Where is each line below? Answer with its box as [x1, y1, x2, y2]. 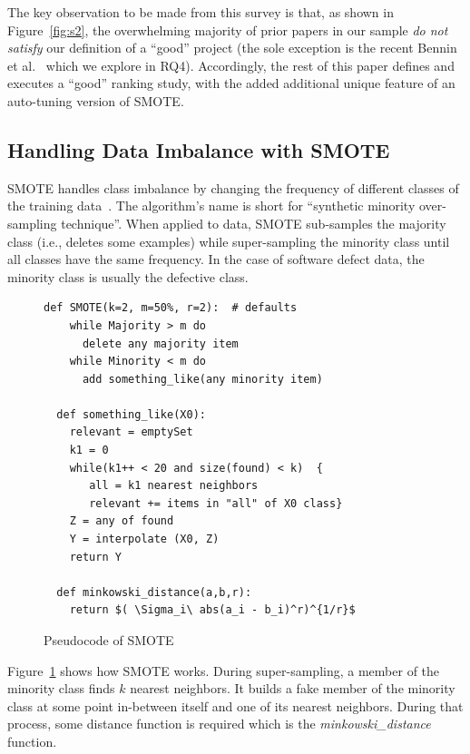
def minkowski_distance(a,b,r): [56, 585, 252, 599]
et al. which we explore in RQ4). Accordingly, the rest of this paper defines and [7, 55, 455, 74]
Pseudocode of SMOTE [44, 631, 174, 650]
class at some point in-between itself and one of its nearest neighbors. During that [7, 696, 464, 715]
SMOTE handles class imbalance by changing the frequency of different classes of [7, 178, 459, 197]
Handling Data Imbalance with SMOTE [7, 135, 390, 163]
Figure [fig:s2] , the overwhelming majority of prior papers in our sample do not [7, 20, 448, 39]
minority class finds [7, 679, 115, 698]
